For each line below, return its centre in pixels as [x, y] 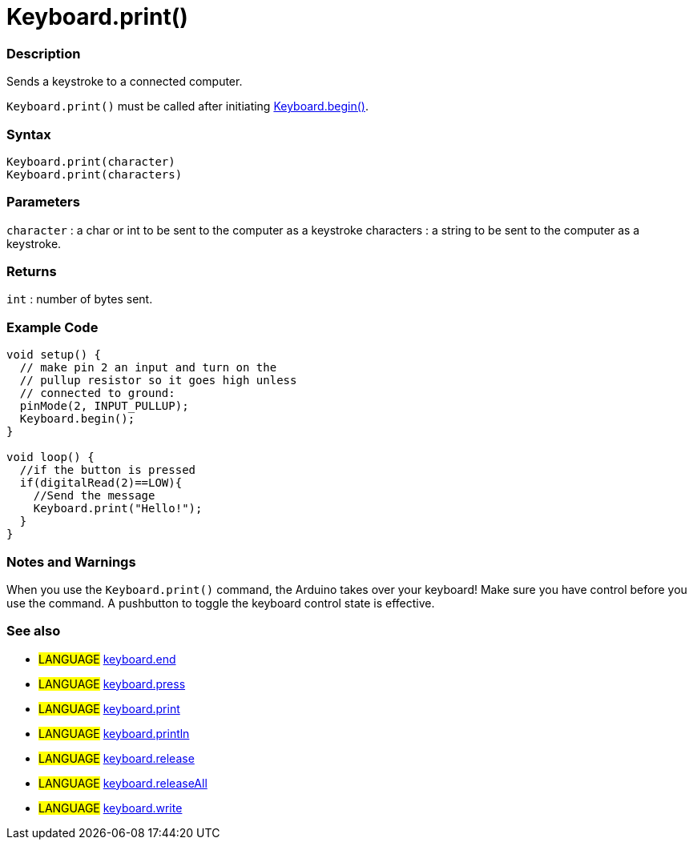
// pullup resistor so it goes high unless [158, 381]
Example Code [52, 327]
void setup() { [54, 355]
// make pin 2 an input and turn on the [148, 368]
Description [44, 53]
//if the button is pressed [108, 470]
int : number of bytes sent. [80, 299]
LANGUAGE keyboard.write [111, 808]
